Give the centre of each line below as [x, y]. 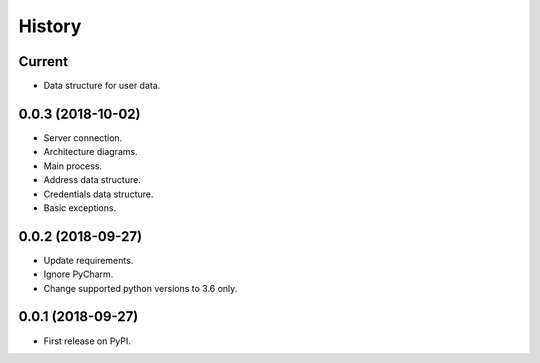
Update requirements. [88, 260]
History [50, 26]
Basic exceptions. [80, 207]
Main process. [73, 166]
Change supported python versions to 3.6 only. [140, 288]
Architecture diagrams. [91, 152]
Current [43, 61]
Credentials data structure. [98, 194]
